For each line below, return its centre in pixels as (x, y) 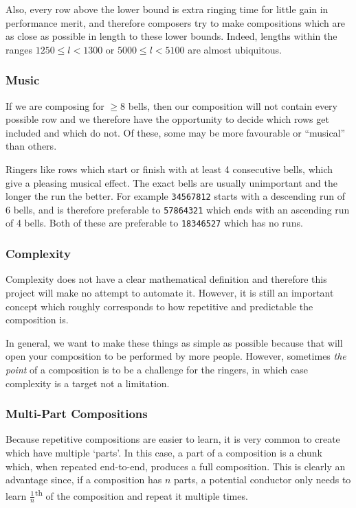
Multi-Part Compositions (77, 414)
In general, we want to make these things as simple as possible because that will (174, 342)
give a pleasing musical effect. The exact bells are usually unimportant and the (171, 182)
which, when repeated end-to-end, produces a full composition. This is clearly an (176, 466)
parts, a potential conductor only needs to (263, 480)
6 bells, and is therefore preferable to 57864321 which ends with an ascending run (178, 209)
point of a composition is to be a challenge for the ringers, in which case (157, 369)
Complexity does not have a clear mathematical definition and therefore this (166, 279)
